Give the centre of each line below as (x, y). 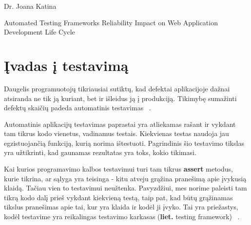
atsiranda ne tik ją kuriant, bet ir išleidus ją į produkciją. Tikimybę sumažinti (120, 98)
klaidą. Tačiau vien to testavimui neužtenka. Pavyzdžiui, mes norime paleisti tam (125, 188)
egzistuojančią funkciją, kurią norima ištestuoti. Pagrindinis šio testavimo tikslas (124, 143)
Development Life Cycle (39, 32)
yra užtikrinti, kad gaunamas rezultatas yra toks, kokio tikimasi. (100, 152)
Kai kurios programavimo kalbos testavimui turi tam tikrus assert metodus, (118, 169)
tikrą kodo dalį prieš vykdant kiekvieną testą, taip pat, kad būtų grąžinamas (118, 197)
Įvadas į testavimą (66, 65)
